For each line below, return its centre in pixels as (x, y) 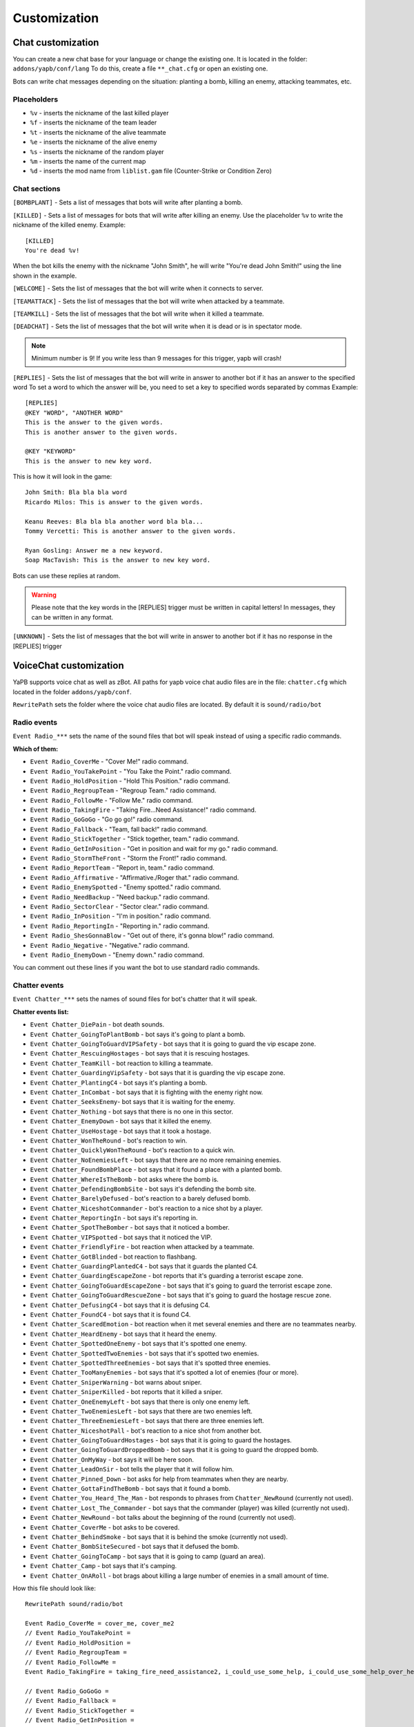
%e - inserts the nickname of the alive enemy (93, 142)
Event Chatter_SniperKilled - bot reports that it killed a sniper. (127, 1392)
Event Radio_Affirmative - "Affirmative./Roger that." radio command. (135, 877)
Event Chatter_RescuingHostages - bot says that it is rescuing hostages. (140, 1053)
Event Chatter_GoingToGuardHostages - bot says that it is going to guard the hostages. (161, 1440)
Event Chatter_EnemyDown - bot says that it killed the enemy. (121, 1121)
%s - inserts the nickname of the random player (97, 151)
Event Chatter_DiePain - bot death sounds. (97, 1024)
